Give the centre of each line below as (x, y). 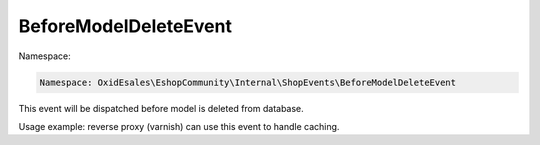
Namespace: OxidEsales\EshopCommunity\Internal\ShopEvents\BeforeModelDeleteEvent (248, 82)
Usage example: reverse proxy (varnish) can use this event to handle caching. (179, 126)
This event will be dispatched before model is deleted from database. (161, 108)
